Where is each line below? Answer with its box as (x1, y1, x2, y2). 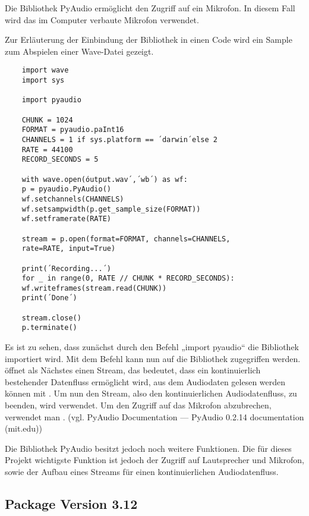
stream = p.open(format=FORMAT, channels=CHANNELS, (21, 234, 231, 243)
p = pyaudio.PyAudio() (21, 185, 111, 194)
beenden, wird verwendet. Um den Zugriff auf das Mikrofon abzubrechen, (5, 399, 272, 411)
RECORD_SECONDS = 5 (21, 155, 99, 164)
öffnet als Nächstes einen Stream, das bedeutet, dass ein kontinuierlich (5, 364, 261, 376)
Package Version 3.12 (5, 495, 138, 513)
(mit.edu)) (5, 422, 43, 435)
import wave (21, 66, 69, 75)
